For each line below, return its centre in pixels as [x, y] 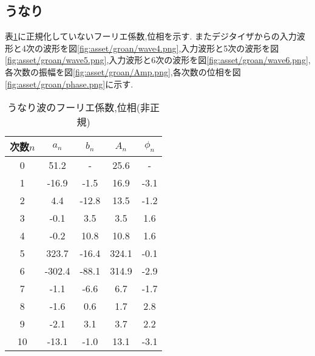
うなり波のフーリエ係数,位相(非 [79, 108]
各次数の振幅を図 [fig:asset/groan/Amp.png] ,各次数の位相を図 [123, 71]
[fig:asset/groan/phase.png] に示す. [69, 84]
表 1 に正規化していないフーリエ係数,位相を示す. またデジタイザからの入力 [151, 36]
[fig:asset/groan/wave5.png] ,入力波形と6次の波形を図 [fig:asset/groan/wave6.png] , [158, 60]
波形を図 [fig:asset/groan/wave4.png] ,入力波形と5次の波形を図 [161, 48]
